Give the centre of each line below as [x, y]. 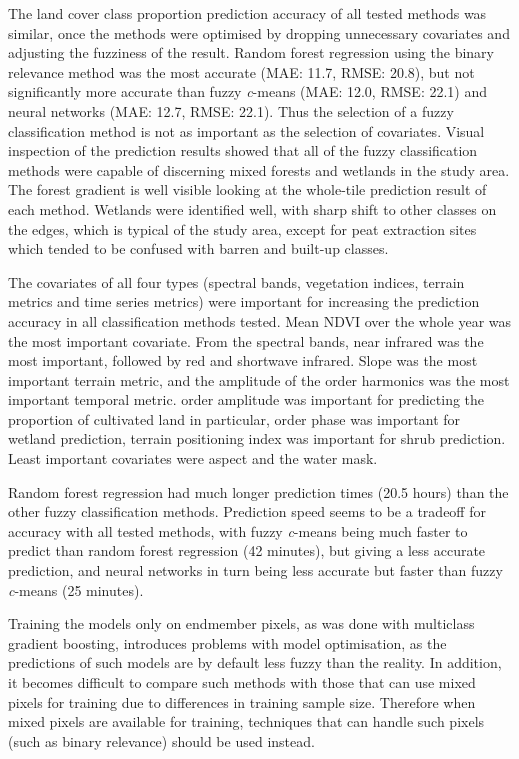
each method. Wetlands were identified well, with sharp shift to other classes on [252, 208]
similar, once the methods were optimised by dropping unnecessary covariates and [259, 32]
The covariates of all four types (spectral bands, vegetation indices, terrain [236, 281]
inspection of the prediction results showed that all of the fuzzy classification [243, 150]
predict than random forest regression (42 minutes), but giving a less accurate [247, 550]
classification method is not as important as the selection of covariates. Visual [246, 130]
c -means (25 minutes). [76, 589]
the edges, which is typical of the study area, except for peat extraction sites [242, 228]
